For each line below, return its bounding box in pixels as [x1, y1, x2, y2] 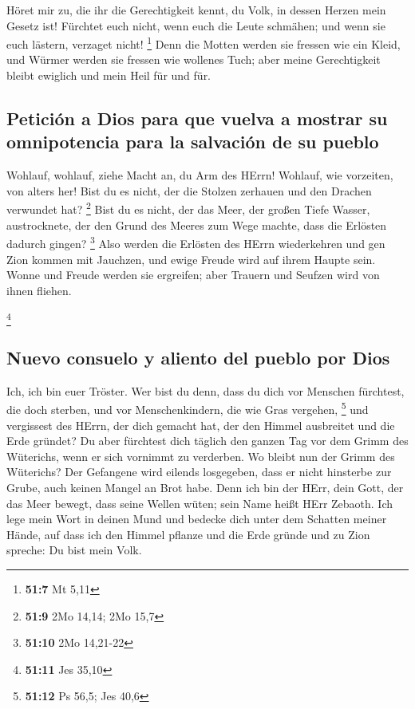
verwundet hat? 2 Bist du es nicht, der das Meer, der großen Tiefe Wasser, [6, 199, 370, 218]
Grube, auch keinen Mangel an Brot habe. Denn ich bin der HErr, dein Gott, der [6, 479, 404, 496]
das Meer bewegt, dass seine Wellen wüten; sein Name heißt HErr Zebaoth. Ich [6, 494, 393, 511]
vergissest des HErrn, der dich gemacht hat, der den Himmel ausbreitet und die [6, 416, 395, 433]
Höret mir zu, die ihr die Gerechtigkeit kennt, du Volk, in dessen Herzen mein [6, 2, 386, 18]
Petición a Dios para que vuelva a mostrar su [6, 106, 388, 131]
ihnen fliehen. [6, 282, 72, 298]
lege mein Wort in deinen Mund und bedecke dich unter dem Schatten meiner [6, 510, 387, 527]
